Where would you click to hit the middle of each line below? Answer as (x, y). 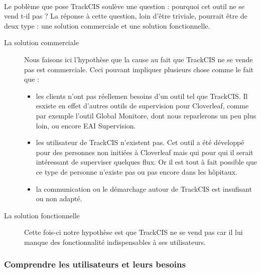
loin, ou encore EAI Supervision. (86, 125)
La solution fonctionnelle (42, 215)
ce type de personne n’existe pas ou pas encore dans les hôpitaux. (137, 171)
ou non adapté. (59, 198)
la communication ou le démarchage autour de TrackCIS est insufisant (144, 188)
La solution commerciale (41, 42)
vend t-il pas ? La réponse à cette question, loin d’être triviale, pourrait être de (126, 16)
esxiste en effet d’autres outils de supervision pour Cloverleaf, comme (142, 106)
